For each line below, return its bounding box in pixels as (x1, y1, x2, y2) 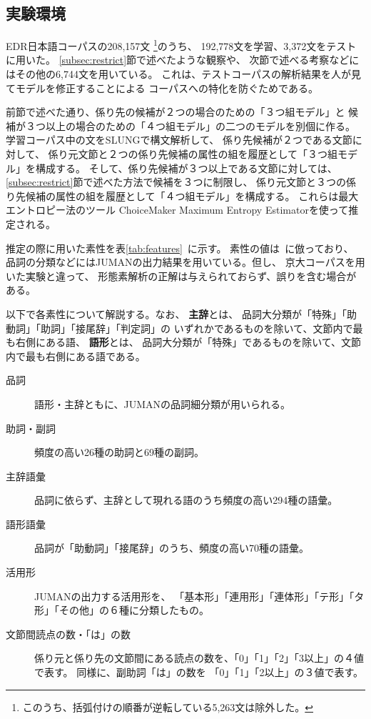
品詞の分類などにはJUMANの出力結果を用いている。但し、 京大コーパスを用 (6, 254, 365, 269)
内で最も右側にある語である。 (6, 348, 146, 363)
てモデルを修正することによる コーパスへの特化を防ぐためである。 (6, 80, 318, 95)
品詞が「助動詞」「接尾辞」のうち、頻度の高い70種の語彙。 (34, 540, 309, 555)
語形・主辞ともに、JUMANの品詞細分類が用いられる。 (34, 396, 291, 411)
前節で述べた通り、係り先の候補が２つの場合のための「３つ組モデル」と (6, 104, 345, 119)
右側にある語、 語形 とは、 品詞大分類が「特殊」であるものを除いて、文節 (15, 334, 362, 349)
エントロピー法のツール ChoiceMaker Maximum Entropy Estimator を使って (6, 202, 349, 217)
